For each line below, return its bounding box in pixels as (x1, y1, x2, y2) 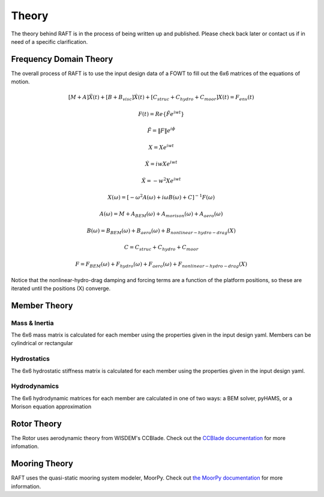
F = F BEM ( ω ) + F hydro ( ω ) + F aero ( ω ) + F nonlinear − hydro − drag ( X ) (75, 261, 248, 269)
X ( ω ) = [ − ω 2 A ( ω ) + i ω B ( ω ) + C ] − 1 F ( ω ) (107, 193, 215, 200)
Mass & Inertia (11, 319, 54, 327)
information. (11, 483, 41, 490)
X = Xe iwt (148, 143, 174, 151)
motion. (11, 78, 30, 85)
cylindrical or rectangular (11, 340, 73, 347)
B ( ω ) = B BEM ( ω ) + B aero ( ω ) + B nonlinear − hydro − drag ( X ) (86, 227, 236, 235)
